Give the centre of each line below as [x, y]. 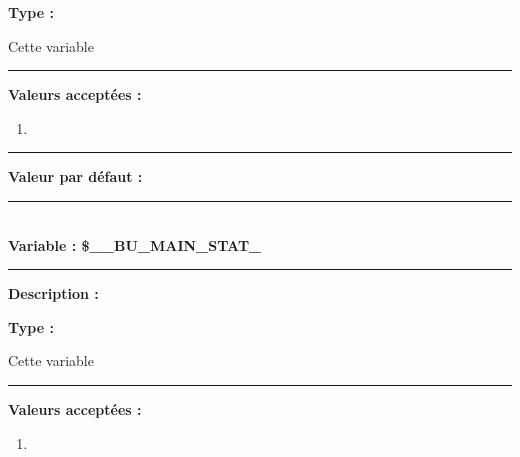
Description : [53, 293]
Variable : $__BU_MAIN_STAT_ [135, 244]
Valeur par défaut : [75, 176]
